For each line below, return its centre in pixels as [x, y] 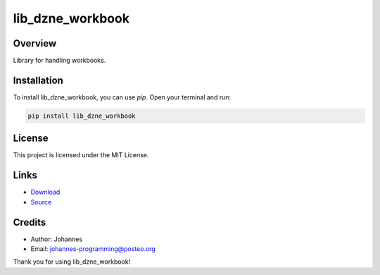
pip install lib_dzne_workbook [82, 116]
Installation [38, 80]
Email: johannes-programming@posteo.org [93, 249]
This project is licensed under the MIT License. [81, 155]
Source [41, 202]
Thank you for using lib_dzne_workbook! [72, 262]
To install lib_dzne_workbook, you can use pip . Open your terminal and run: [122, 97]
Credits [30, 222]
